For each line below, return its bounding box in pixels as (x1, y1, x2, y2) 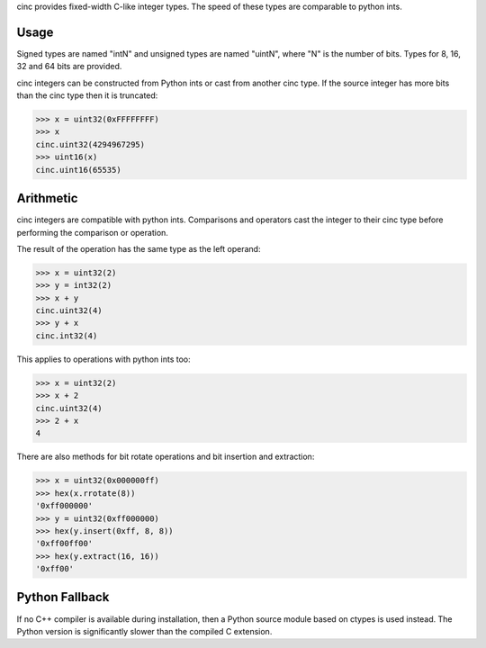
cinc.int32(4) (35, 330, 98, 341)
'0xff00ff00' (35, 538, 94, 549)
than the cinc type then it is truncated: (16, 90, 158, 101)
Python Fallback (16, 589, 110, 605)
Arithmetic (16, 191, 78, 206)
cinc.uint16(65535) (35, 165, 121, 175)
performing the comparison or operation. (16, 227, 168, 238)
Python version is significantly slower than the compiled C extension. (16, 625, 273, 636)
